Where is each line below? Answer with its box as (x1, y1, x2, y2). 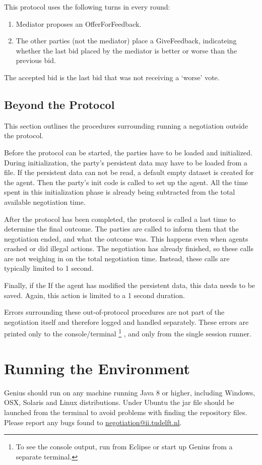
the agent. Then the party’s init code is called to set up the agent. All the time (4, 177, 248, 187)
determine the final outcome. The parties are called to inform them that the (4, 223, 239, 234)
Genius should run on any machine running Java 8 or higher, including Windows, (4, 387, 255, 397)
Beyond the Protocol (4, 96, 115, 112)
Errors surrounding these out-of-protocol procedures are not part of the (4, 307, 225, 317)
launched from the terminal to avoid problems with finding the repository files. (4, 407, 247, 418)
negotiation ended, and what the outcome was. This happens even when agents (4, 233, 248, 244)
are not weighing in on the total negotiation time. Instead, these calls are (4, 253, 230, 263)
